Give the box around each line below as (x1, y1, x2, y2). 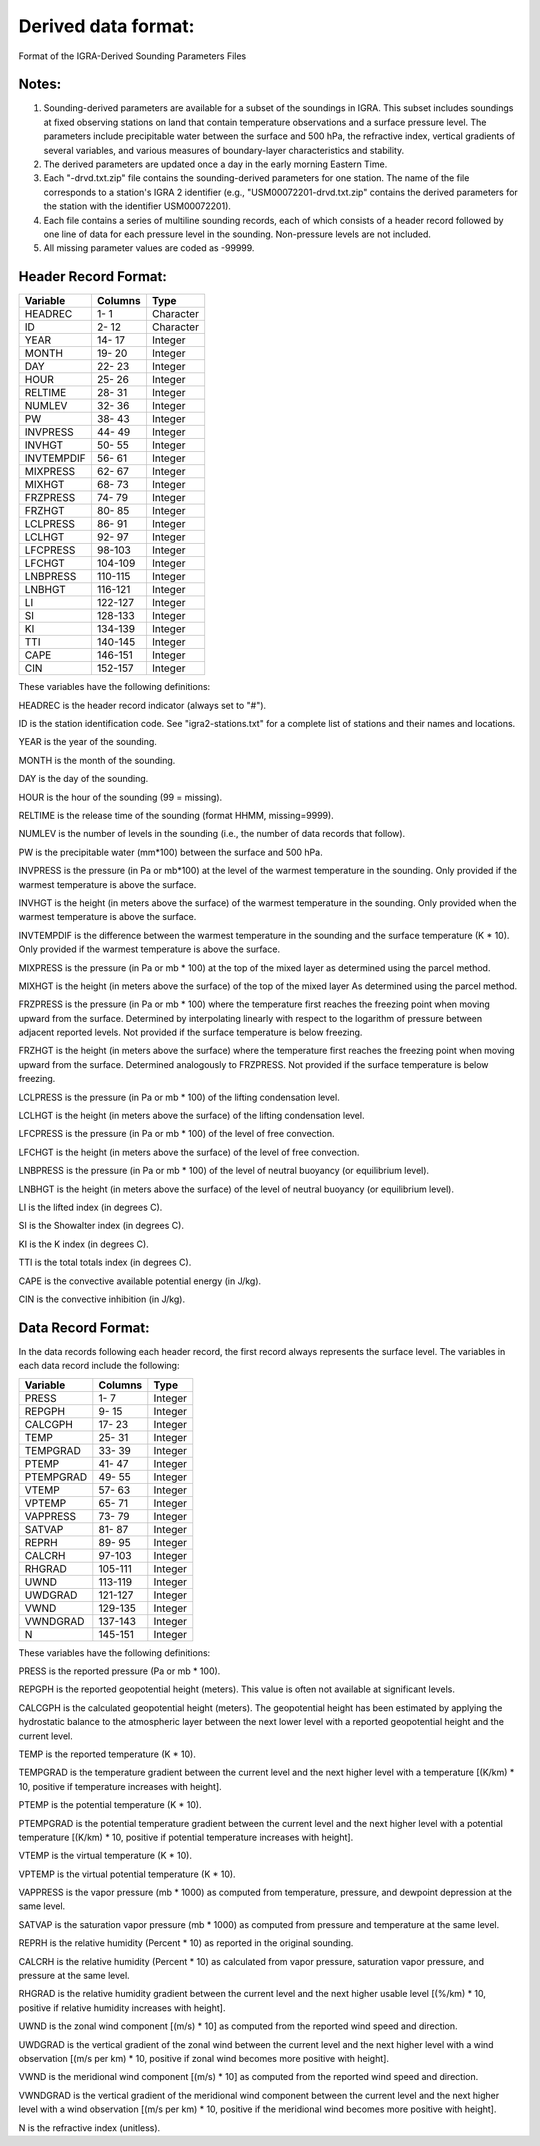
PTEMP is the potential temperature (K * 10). (18, 1799, 202, 1811)
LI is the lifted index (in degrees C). (18, 1201, 163, 1213)
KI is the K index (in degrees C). (18, 1238, 149, 1250)
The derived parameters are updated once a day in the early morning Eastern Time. (43, 158, 388, 170)
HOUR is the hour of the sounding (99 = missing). (18, 791, 223, 803)
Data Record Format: (18, 1319, 150, 1336)
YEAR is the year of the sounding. (18, 736, 157, 748)
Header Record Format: (18, 268, 167, 285)
